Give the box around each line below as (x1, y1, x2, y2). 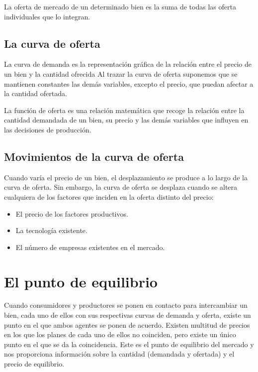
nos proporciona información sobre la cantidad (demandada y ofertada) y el (4, 349, 235, 359)
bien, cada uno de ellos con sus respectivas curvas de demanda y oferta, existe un (4, 310, 251, 320)
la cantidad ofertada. (4, 88, 67, 99)
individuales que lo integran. (4, 11, 90, 21)
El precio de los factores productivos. (15, 208, 128, 219)
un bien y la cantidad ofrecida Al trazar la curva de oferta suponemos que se (4, 68, 238, 79)
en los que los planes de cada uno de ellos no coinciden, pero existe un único (4, 329, 236, 340)
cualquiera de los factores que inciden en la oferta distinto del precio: (4, 191, 214, 202)
